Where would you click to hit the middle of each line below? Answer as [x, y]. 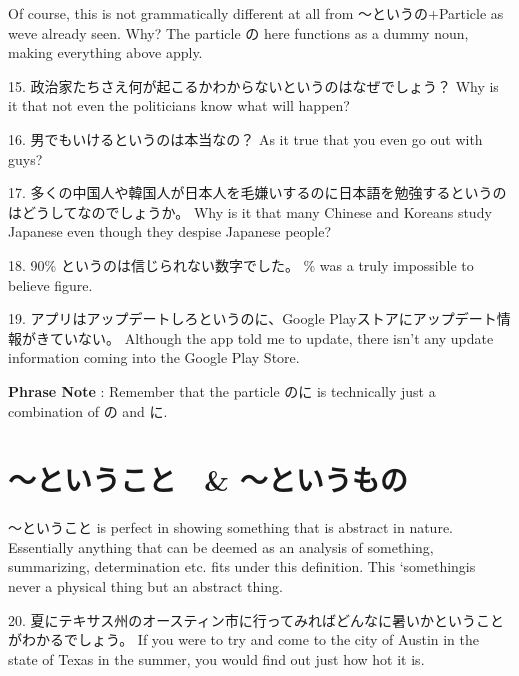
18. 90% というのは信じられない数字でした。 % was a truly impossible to [241, 264]
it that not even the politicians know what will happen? [179, 105]
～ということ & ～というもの [208, 479]
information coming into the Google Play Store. [154, 357]
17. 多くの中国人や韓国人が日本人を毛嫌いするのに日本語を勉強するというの [257, 192]
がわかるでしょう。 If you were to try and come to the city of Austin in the [244, 639]
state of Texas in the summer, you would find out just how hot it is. [216, 658]
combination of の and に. [88, 410]
